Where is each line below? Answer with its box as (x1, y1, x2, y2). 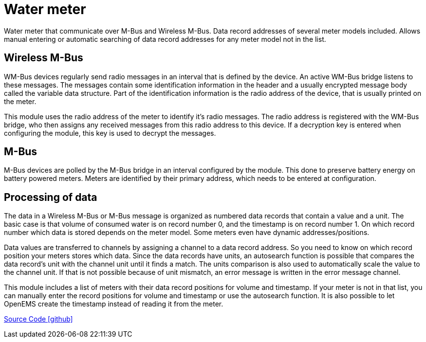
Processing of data (4, 191, 97, 203)
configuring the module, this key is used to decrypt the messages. (4, 128, 216, 137)
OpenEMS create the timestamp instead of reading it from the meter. (4, 300, 223, 308)
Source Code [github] (4, 315, 73, 324)
